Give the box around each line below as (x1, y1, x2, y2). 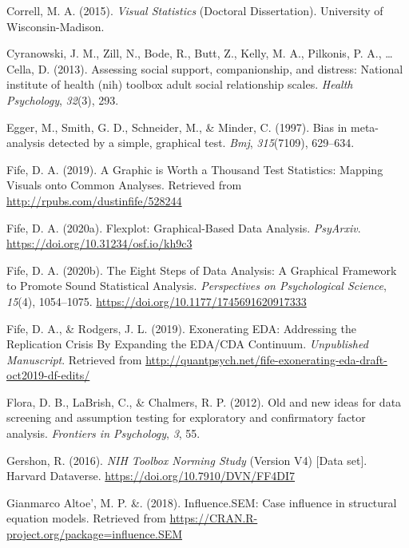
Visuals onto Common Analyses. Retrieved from (6, 177, 242, 193)
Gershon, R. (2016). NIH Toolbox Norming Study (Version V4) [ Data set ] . (6, 451, 367, 468)
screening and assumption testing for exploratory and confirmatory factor (6, 409, 366, 426)
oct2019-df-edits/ (6, 367, 90, 383)
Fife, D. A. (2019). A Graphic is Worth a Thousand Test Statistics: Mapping (6, 161, 383, 177)
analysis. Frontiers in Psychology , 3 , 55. (6, 425, 201, 442)
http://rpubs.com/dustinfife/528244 (6, 192, 182, 208)
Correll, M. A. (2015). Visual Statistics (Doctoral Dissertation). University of (6, 2, 383, 18)
